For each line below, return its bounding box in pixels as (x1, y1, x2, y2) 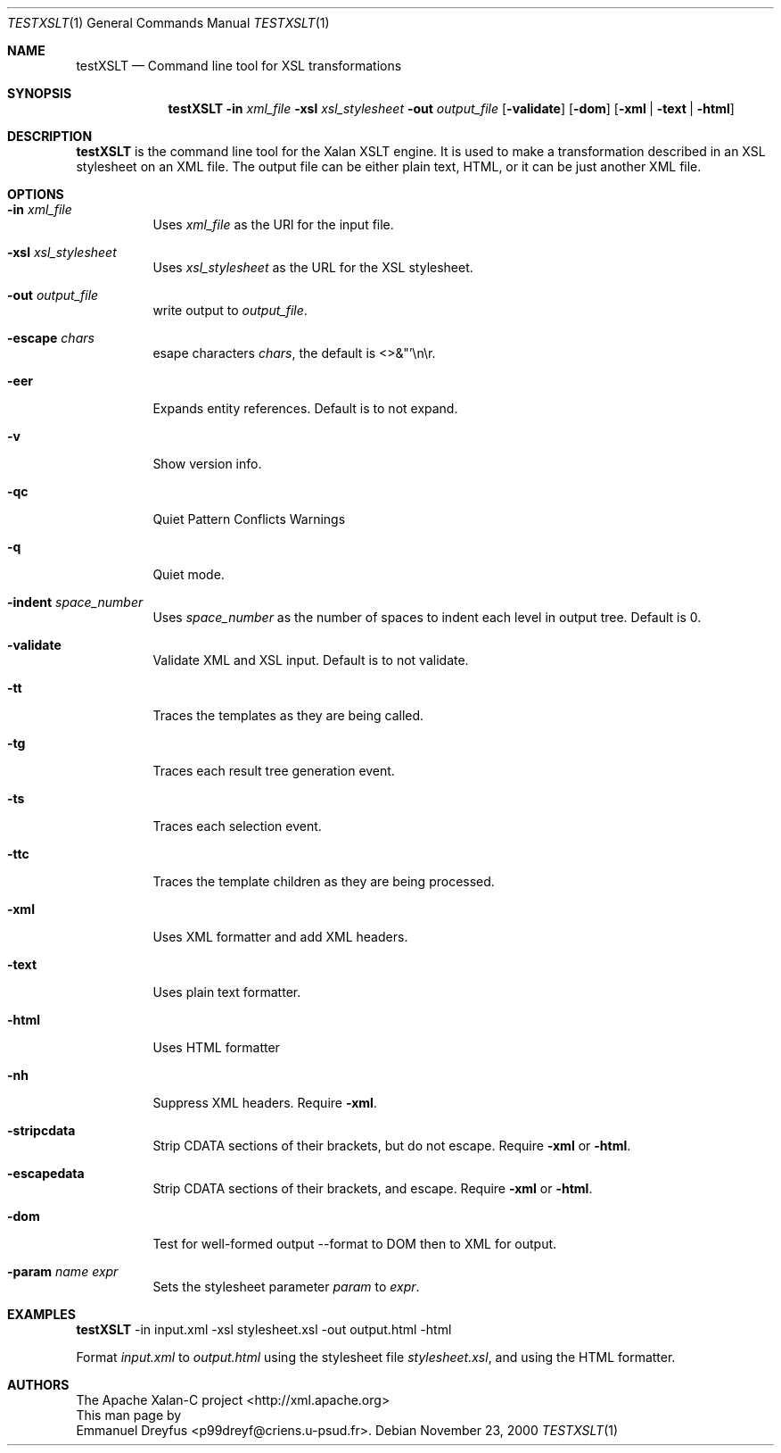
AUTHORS (7, 1377, 70, 1392)
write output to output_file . (152, 303, 308, 318)
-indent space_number (7, 594, 144, 610)
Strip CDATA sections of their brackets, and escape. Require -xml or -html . (152, 1181, 593, 1196)
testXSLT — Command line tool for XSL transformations (76, 58, 402, 73)
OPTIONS (7, 187, 64, 202)
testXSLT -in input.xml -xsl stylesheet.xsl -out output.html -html (76, 1322, 452, 1337)
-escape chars (7, 330, 95, 345)
